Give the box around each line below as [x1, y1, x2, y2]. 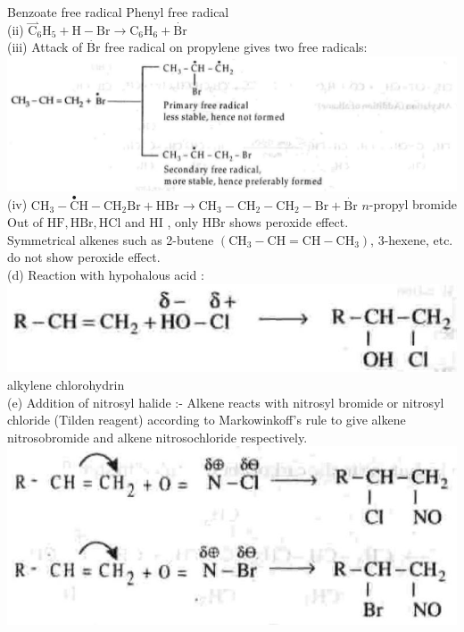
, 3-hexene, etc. [370, 230, 453, 249]
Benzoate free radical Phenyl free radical [7, 3, 229, 21]
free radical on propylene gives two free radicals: [104, 38, 368, 56]
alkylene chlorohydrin [7, 375, 125, 393]
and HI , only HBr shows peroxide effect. [124, 213, 349, 232]
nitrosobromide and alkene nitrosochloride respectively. [7, 427, 308, 446]
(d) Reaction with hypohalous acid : [7, 265, 204, 283]
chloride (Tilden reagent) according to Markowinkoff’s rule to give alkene [7, 410, 406, 429]
